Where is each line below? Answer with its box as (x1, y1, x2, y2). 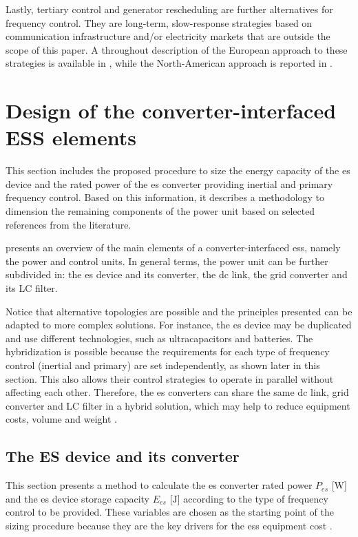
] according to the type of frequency (177, 491, 328, 505)
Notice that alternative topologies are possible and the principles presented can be (6, 304, 352, 318)
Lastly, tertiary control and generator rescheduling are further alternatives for (6, 2, 333, 16)
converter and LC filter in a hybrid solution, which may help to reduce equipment (6, 398, 350, 412)
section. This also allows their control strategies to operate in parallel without (6, 371, 334, 386)
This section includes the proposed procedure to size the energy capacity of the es (6, 163, 350, 178)
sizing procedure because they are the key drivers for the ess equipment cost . (6, 518, 333, 532)
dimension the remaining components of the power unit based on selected (6, 204, 315, 218)
